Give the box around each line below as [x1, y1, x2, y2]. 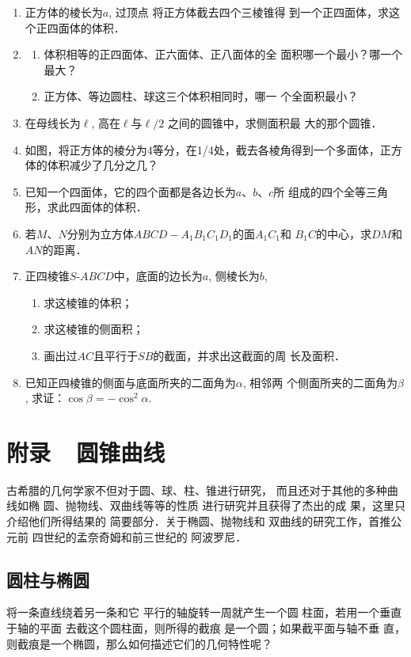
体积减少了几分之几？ [47, 157, 158, 173]
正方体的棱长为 [25, 4, 103, 20]
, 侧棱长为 [208, 268, 260, 284]
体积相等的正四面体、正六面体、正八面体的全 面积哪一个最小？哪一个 [44, 46, 403, 63]
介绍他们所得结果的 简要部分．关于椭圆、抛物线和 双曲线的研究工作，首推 [6, 513, 391, 529]
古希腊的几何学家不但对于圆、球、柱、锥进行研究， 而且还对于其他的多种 [6, 481, 387, 498]
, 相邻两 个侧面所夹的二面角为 [242, 374, 398, 390]
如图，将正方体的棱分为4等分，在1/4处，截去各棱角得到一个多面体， [25, 141, 380, 158]
